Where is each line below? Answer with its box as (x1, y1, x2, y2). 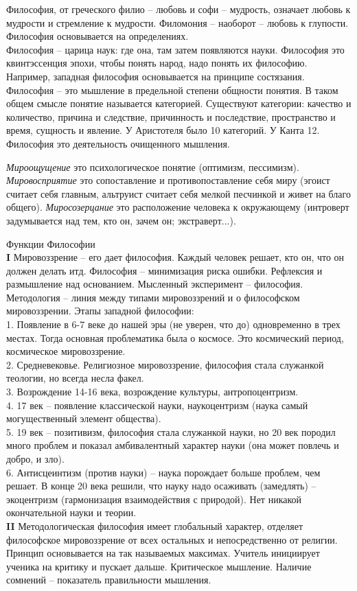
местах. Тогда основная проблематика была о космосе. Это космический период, (6, 330, 344, 345)
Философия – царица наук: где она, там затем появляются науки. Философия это (6, 42, 345, 56)
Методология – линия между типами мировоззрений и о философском (6, 290, 300, 304)
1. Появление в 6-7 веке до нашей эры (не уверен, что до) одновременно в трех (6, 317, 341, 332)
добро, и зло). (6, 452, 65, 465)
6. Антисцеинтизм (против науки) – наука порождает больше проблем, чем (6, 465, 321, 479)
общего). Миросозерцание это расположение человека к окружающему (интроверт (6, 200, 349, 214)
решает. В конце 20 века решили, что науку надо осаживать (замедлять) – (6, 478, 316, 493)
